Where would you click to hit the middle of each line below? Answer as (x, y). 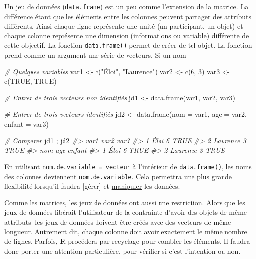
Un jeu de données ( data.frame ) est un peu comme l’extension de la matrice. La (127, 6)
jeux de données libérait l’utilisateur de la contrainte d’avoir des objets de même (126, 212)
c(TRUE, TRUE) (31, 81)
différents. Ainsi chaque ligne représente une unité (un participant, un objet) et (124, 26)
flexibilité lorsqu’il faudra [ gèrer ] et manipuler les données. (92, 186)
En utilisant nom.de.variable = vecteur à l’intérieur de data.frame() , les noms (128, 166)
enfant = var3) (27, 124)
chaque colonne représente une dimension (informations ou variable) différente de (127, 35)
